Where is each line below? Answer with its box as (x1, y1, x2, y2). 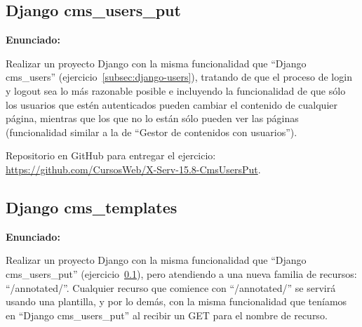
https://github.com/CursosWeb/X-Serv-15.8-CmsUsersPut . (6, 161, 261, 176)
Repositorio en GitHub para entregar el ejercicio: (6, 148, 216, 163)
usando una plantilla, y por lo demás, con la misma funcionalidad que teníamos (6, 294, 347, 309)
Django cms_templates (6, 196, 177, 218)
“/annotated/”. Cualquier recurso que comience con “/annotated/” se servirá (6, 280, 336, 295)
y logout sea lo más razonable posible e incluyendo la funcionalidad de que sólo (6, 83, 346, 98)
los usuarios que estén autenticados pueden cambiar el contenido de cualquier (6, 97, 337, 112)
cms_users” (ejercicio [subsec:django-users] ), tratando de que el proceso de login (6, 69, 352, 84)
